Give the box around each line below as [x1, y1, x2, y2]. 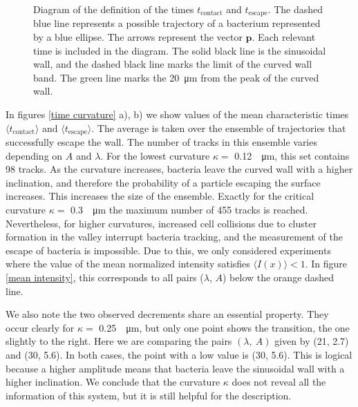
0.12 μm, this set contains [234, 148, 350, 162]
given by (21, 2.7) [274, 334, 349, 348]
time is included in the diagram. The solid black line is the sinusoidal [33, 43, 326, 57]
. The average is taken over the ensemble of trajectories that [91, 120, 346, 135]
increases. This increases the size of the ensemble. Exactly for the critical [6, 189, 314, 203]
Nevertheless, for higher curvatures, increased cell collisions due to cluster [6, 216, 317, 230]
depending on [6, 148, 63, 162]
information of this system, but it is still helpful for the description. [6, 388, 292, 402]
